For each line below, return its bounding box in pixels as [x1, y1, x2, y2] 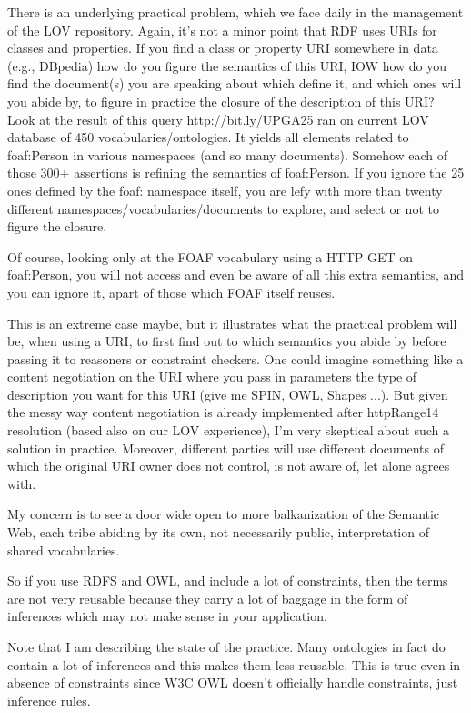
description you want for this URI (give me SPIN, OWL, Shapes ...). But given [7, 384, 448, 403]
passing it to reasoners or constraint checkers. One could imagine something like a [7, 349, 464, 368]
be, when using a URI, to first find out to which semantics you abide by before [7, 331, 446, 351]
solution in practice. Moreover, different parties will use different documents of [7, 438, 445, 457]
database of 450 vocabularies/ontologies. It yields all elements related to [7, 127, 409, 147]
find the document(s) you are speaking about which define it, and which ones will [7, 74, 462, 93]
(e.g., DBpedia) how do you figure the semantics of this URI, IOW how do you [7, 56, 447, 75]
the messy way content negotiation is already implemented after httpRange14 [7, 402, 439, 422]
